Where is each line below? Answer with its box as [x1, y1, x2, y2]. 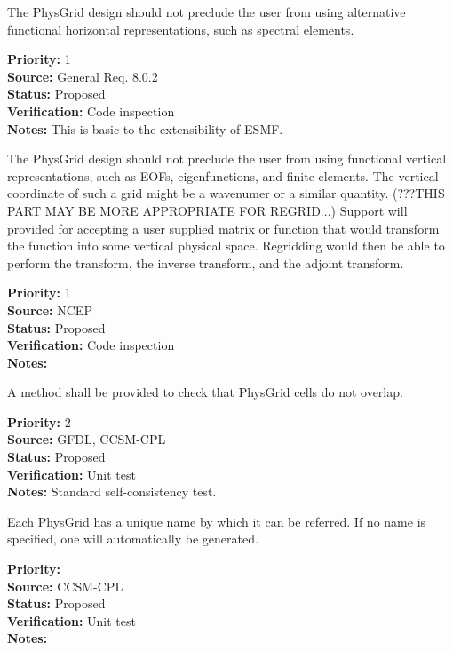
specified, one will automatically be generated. [7, 529, 258, 548]
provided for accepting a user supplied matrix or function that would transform [7, 218, 440, 237]
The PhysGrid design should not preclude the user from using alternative [7, 3, 406, 20]
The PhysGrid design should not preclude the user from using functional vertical [7, 149, 447, 168]
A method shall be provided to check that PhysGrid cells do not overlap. [7, 383, 403, 401]
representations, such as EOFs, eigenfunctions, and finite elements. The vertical [7, 166, 439, 185]
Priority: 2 [7, 412, 71, 431]
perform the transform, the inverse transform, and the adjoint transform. [7, 253, 404, 272]
